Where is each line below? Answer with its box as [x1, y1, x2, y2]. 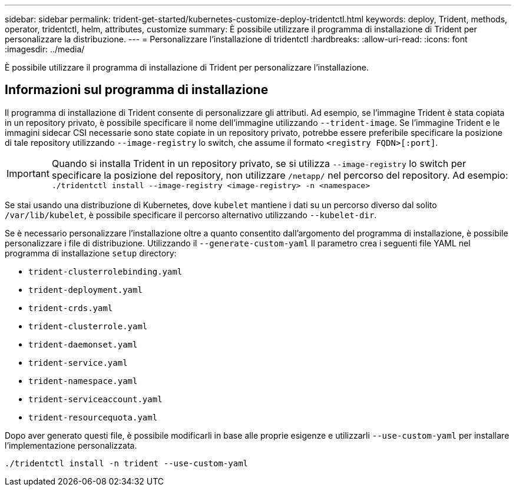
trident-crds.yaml [28, 303, 113, 313]
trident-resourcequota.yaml [28, 412, 158, 422]
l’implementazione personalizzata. [5, 440, 137, 450]
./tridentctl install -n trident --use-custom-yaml [5, 458, 249, 468]
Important [6, 168, 49, 180]
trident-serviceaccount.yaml [28, 394, 163, 404]
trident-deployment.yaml [28, 285, 143, 295]
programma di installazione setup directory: [5, 248, 177, 258]
